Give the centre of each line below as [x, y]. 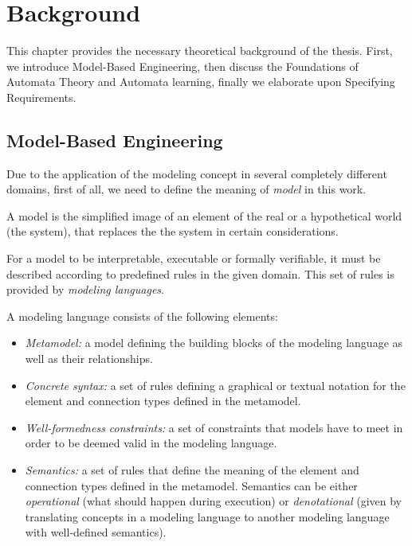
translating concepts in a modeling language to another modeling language [207, 516]
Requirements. [41, 97]
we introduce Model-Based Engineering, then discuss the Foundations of [182, 66]
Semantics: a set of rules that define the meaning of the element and [192, 470]
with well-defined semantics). [96, 532]
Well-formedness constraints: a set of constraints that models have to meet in [214, 427]
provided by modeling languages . [85, 289]
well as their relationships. [89, 359]
